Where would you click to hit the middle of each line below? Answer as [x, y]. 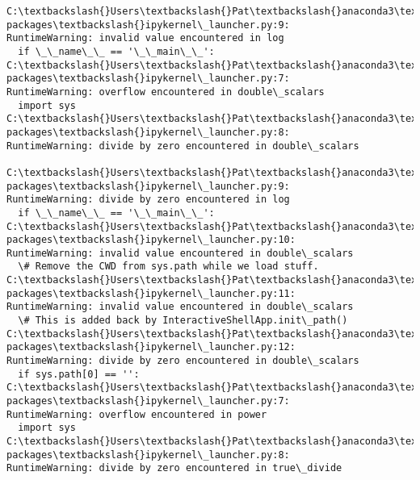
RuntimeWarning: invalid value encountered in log [145, 38]
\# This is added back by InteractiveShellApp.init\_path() [183, 321]
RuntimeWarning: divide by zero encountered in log [148, 200]
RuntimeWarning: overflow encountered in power [137, 414]
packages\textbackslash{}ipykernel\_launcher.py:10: [151, 240]
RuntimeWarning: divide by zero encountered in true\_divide [174, 468]
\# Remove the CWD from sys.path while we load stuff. [168, 267]
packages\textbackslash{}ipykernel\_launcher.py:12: [151, 347]
